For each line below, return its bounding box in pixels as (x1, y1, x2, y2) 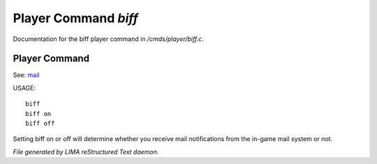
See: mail (13, 71, 40, 79)
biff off (25, 120, 55, 128)
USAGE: (13, 83, 36, 92)
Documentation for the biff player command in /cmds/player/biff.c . (13, 35, 204, 43)
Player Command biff (13, 10, 139, 26)
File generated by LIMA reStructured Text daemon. (13, 147, 159, 156)
